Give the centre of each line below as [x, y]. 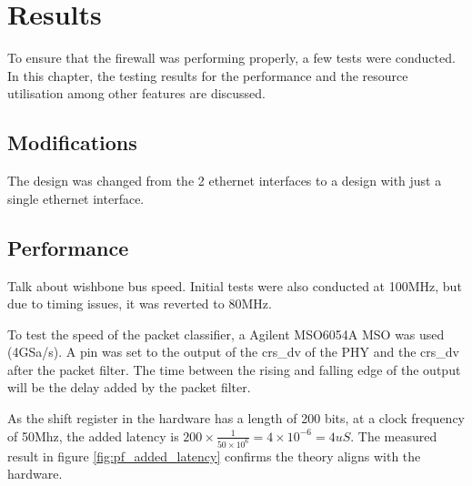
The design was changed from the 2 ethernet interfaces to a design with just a [225, 181]
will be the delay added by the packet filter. [129, 387]
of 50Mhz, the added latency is [93, 435]
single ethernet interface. [76, 198]
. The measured [394, 435]
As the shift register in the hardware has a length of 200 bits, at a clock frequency [236, 418]
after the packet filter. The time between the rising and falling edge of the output [234, 369]
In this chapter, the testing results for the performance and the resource [208, 75]
